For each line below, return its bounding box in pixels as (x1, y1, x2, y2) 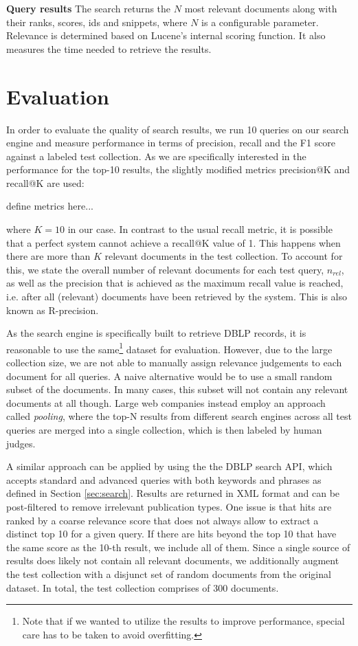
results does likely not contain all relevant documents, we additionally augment (6, 553, 339, 568)
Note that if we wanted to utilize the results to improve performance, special (22, 614, 345, 628)
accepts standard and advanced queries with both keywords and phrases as (6, 472, 322, 487)
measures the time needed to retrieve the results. (6, 41, 212, 56)
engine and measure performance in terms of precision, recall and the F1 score (6, 135, 336, 150)
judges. (6, 436, 36, 450)
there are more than (6, 249, 91, 263)
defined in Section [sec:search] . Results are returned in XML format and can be (6, 486, 340, 500)
